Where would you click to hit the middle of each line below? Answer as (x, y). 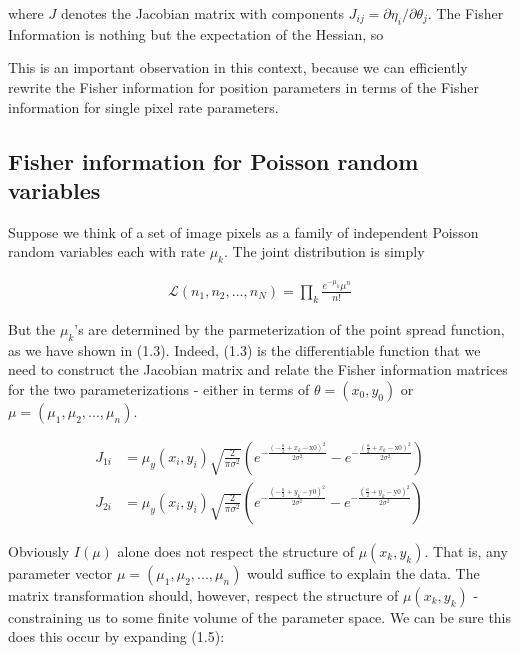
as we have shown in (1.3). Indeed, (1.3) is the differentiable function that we (244, 349)
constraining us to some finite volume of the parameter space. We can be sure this (260, 616)
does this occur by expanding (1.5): (116, 636)
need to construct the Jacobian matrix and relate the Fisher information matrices (258, 369)
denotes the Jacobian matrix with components (202, 13)
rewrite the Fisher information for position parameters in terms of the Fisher (243, 86)
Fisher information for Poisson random (213, 160)
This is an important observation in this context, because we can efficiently (238, 67)
